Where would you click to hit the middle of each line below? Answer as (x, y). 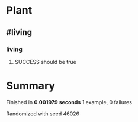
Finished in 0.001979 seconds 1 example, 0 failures (69, 102)
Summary (31, 86)
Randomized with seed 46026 (43, 114)
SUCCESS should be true (46, 62)
